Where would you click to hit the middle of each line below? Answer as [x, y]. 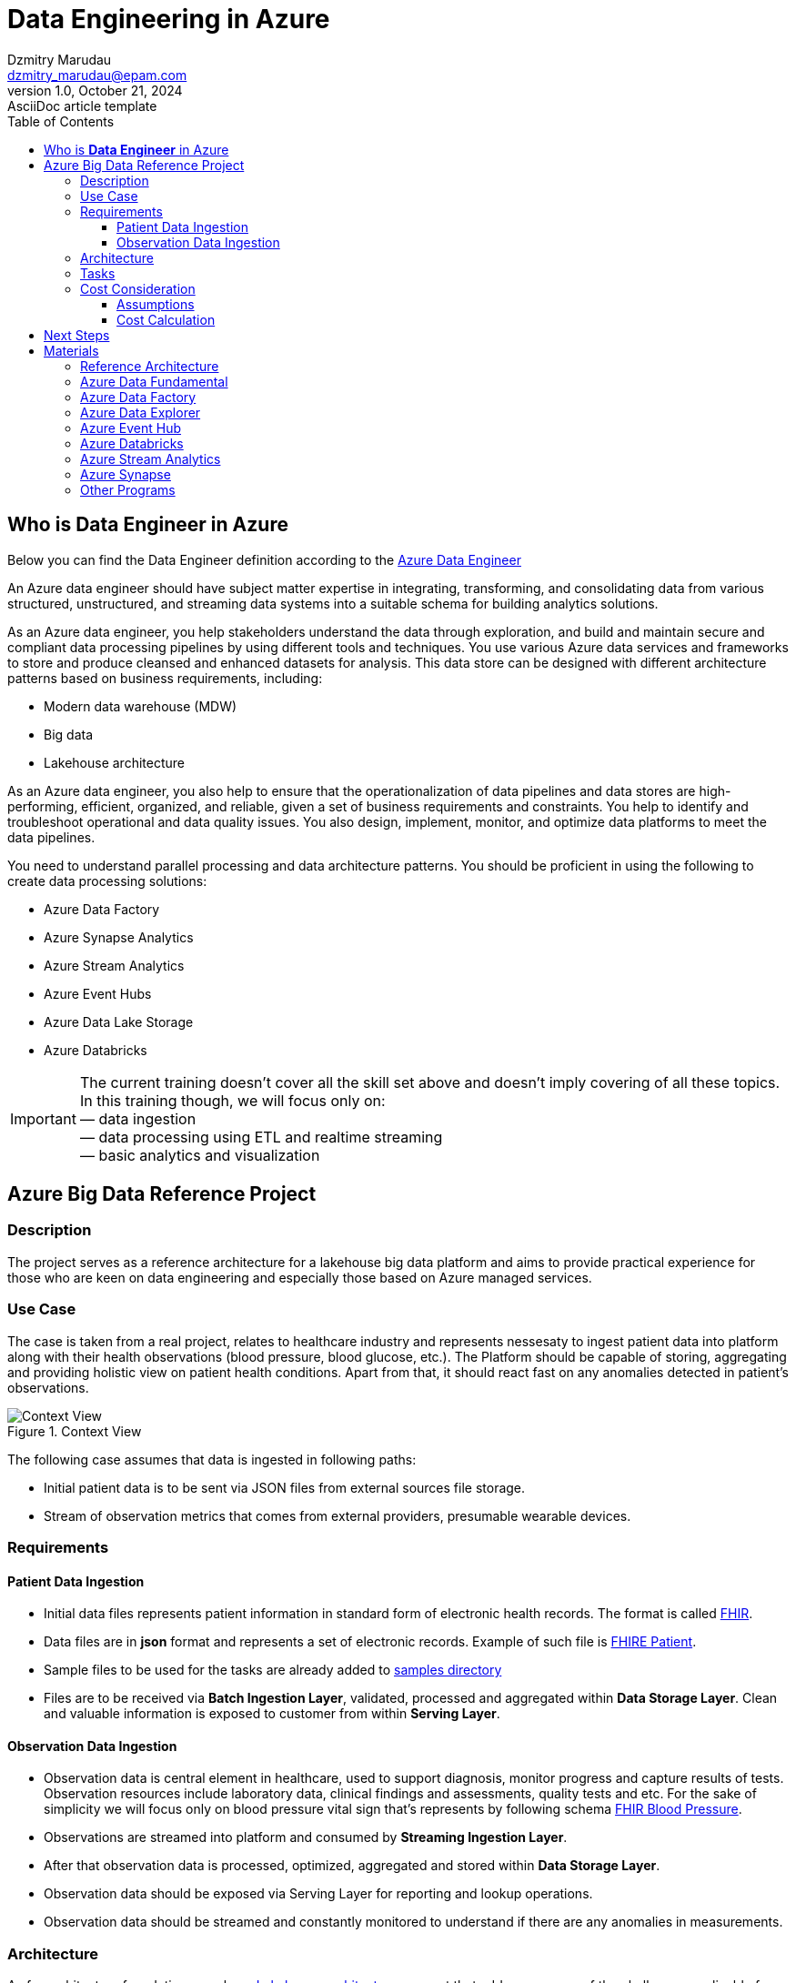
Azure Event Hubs [98, 993]
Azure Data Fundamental [154, 381]
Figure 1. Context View [75, 1431]
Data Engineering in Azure [169, 19]
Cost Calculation [166, 319]
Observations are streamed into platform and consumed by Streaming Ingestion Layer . [306, 1837]
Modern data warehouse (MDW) [141, 706]
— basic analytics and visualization [200, 1155]
